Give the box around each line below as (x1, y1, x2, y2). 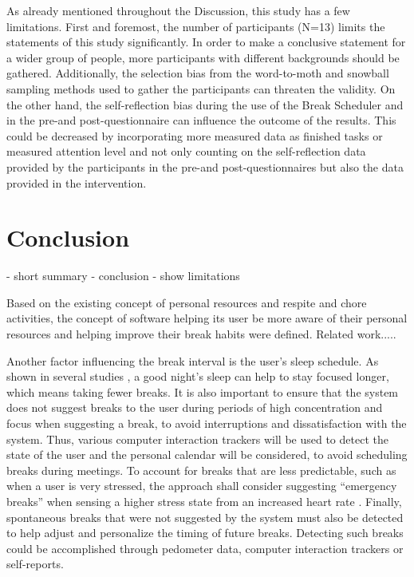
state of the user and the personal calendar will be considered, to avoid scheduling (6, 446, 408, 463)
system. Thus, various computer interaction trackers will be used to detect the (6, 430, 388, 447)
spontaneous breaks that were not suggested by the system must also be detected (6, 508, 404, 525)
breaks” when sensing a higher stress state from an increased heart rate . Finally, (6, 492, 402, 509)
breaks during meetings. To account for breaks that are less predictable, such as (6, 461, 396, 478)
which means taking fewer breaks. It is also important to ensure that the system (6, 383, 399, 400)
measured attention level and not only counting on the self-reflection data (6, 143, 366, 160)
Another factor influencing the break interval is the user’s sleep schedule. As (6, 352, 379, 369)
